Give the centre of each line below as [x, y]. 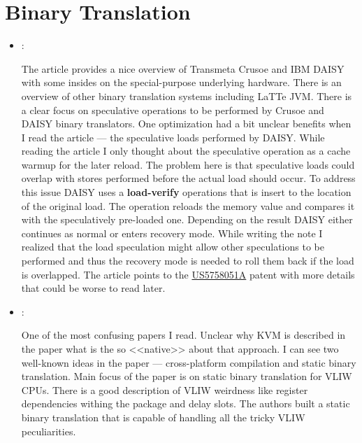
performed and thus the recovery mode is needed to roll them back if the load [188, 261]
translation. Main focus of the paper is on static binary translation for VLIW [187, 376]
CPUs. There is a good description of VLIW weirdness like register [165, 389]
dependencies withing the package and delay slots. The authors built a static [186, 403]
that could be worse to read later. [93, 288]
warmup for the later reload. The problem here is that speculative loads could [188, 164]
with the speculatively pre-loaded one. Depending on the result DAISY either [187, 219]
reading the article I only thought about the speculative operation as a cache [186, 151]
